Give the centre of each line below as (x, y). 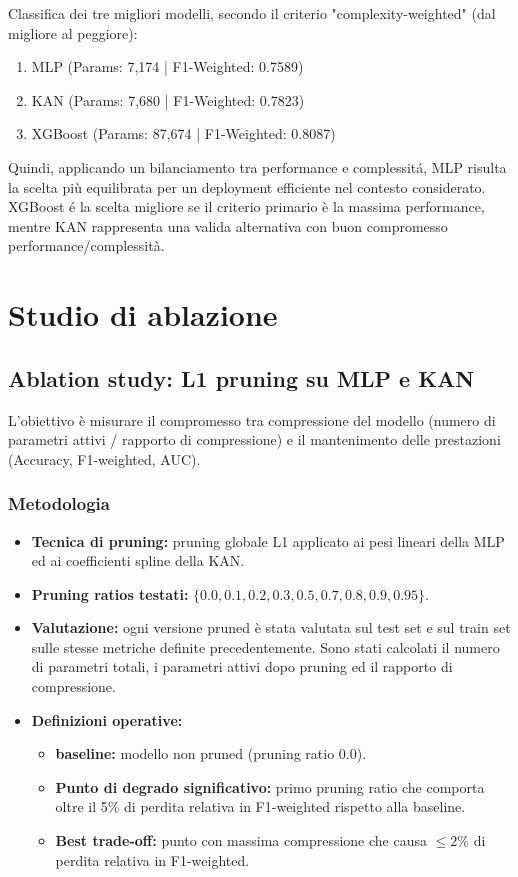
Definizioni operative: (107, 719)
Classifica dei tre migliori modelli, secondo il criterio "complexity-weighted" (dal (252, 13)
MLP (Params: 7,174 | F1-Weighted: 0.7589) (167, 66)
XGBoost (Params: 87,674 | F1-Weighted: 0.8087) (183, 133)
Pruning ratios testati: (110, 593)
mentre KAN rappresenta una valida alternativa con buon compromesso (228, 225)
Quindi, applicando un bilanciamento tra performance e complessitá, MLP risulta (257, 166)
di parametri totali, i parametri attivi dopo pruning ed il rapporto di (242, 666)
